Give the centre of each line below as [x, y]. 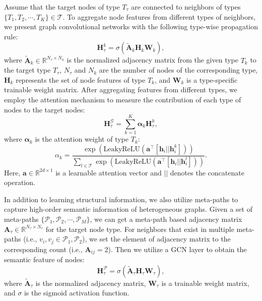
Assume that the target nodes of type [62, 7]
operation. [20, 182]
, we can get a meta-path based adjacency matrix [166, 219]
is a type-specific [212, 79]
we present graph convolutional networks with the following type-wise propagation [131, 26]
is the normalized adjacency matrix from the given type [153, 60]
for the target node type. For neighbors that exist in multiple [140, 229]
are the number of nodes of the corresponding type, [178, 70]
